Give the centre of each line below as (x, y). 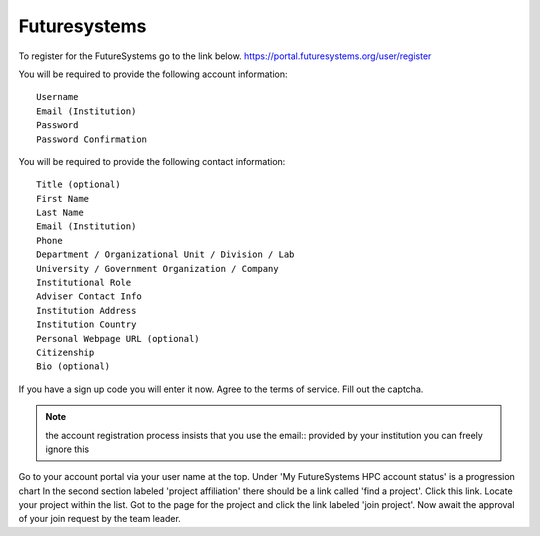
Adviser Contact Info (89, 296)
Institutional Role (84, 283)
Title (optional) (78, 184)
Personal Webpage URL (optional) (118, 338)
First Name (63, 198)
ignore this (67, 449)
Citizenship (65, 352)
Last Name (60, 213)
